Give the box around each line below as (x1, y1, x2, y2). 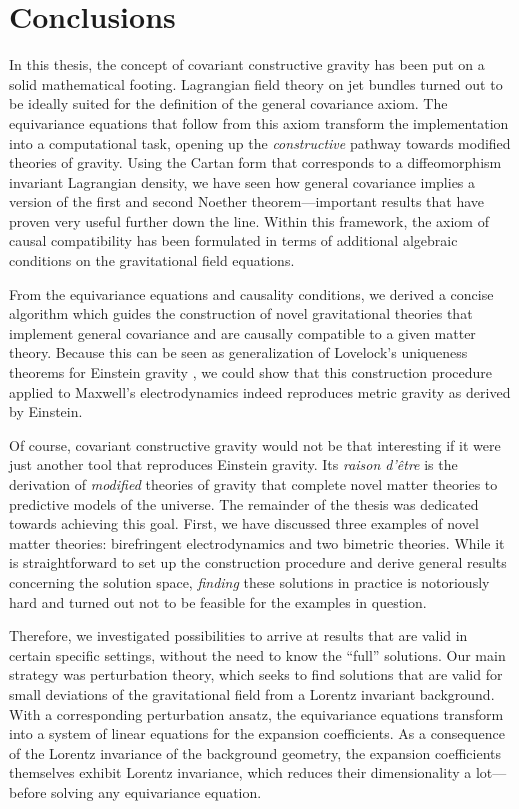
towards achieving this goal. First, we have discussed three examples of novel (9, 513, 479, 534)
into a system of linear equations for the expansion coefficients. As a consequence (9, 723, 506, 744)
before (9, 781, 47, 802)
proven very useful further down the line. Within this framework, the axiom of (9, 210, 489, 231)
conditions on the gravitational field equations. (9, 250, 295, 271)
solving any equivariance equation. (51, 781, 262, 802)
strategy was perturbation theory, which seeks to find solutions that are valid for (9, 664, 503, 685)
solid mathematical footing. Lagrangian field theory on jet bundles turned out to (9, 73, 503, 94)
